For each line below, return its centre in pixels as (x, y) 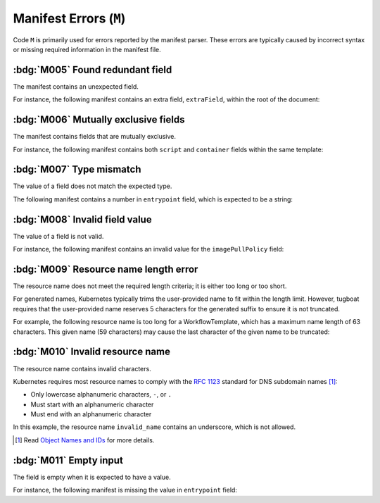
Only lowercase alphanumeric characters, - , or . (101, 395)
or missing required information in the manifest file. (87, 49)
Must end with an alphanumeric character (91, 414)
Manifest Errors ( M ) (69, 18)
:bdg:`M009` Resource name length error (106, 269)
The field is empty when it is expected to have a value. (92, 477)
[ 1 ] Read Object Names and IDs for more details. (85, 440)
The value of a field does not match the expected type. (93, 186)
